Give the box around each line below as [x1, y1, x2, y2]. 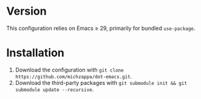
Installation [6, 46, 65, 60]
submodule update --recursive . [15, 86, 94, 93]
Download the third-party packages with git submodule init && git [15, 79, 188, 86]
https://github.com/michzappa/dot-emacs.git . [15, 72, 133, 80]
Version [6, 4, 47, 18]
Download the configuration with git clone [15, 66, 124, 73]
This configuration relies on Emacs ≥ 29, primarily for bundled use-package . [6, 24, 196, 32]
